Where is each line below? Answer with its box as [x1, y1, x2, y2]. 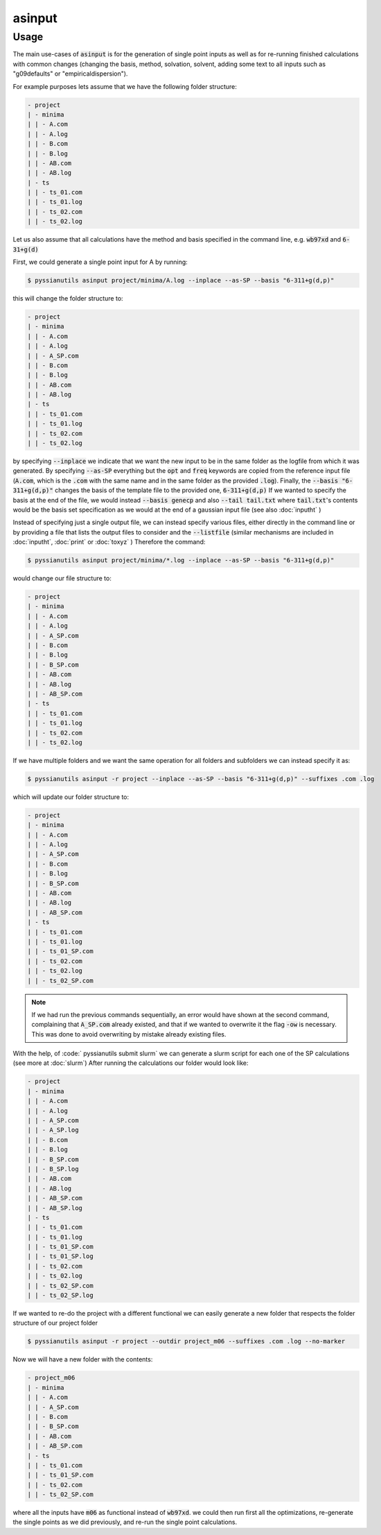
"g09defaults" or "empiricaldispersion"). [12, 69, 128, 78]
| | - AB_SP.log [27, 1204, 83, 1211]
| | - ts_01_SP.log [27, 1252, 94, 1260]
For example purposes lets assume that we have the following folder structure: [12, 82, 237, 90]
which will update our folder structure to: [12, 792, 130, 801]
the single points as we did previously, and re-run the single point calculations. [12, 1518, 238, 1527]
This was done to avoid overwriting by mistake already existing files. [31, 1030, 227, 1038]
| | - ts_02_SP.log [27, 1291, 94, 1300]
